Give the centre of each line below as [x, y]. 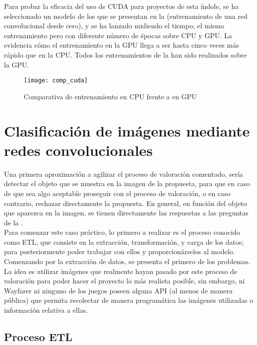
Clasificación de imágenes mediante [127, 130]
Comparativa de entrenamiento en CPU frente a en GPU [110, 96]
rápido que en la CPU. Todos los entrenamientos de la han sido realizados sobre [126, 54]
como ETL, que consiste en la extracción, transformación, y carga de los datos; [124, 241]
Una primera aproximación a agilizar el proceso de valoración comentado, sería [124, 173]
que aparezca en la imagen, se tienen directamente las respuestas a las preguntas [126, 213]
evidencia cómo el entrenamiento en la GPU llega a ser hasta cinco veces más [122, 45]
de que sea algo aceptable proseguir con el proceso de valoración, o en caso [117, 193]
